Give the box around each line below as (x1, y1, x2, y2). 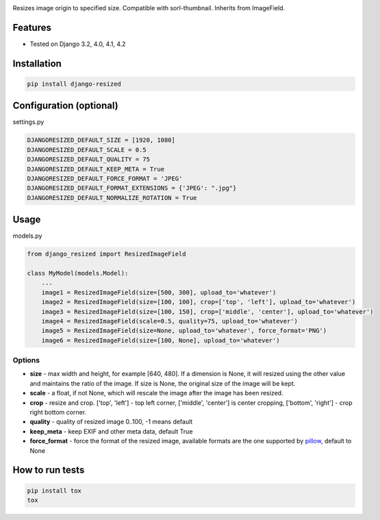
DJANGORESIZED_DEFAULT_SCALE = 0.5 (27, 146, 147, 153)
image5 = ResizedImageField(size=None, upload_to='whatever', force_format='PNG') (41, 327, 327, 335)
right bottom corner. (29, 408, 87, 417)
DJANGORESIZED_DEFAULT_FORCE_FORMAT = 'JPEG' (27, 175, 183, 182)
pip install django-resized (27, 79, 121, 88)
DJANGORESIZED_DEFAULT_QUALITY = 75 (27, 156, 151, 164)
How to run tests (12, 465, 85, 476)
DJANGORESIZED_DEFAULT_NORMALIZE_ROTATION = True (27, 194, 197, 201)
